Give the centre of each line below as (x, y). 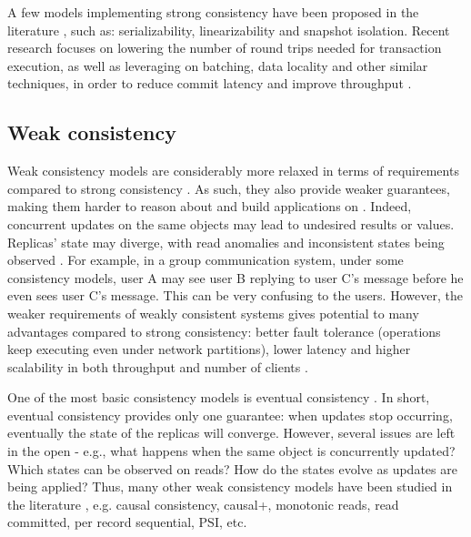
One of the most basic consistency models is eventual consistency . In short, (219, 397)
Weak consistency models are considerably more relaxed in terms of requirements (233, 171)
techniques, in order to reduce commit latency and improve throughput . (210, 83)
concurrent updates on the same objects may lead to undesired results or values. (231, 223)
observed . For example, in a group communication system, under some (205, 260)
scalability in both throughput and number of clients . (158, 366)
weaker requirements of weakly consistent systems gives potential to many (213, 313)
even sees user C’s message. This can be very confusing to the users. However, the (235, 295)
